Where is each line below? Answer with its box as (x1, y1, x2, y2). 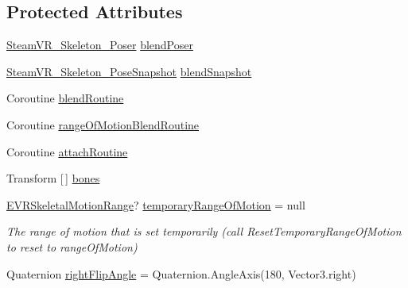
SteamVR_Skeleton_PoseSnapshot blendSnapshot (6, 63, 252, 79)
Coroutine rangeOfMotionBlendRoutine (6, 116, 200, 132)
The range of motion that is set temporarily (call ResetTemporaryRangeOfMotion (6, 223, 402, 240)
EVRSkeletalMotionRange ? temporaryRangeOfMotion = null (6, 196, 305, 213)
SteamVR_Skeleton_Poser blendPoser (6, 36, 193, 53)
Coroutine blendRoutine (6, 90, 124, 106)
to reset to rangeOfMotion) (6, 238, 138, 255)
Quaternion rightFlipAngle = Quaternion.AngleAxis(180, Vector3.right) (6, 265, 356, 282)
